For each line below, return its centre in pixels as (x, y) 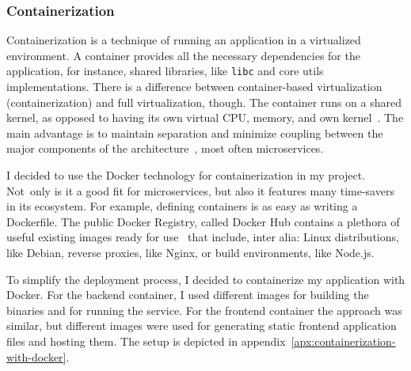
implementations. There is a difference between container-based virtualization (194, 87)
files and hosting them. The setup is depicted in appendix (146, 341)
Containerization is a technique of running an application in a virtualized (184, 40)
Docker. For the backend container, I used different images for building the (188, 295)
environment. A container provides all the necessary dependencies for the (183, 55)
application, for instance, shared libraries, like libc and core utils (165, 71)
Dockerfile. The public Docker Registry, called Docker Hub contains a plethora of (203, 221)
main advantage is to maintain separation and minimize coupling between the (195, 132)
